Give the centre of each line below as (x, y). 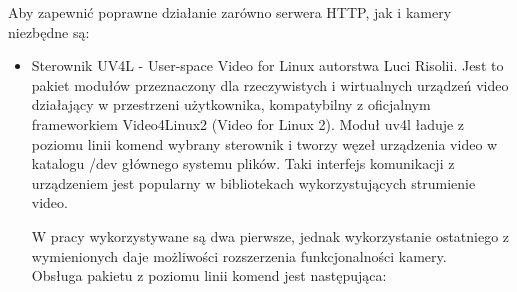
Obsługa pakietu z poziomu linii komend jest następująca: (209, 275)
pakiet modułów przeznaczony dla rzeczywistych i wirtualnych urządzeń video (270, 84)
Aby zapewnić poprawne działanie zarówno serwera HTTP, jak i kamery (230, 12)
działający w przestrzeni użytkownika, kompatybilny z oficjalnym (231, 104)
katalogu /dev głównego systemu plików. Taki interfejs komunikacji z (243, 163)
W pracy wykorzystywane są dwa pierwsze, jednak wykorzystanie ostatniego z (270, 235)
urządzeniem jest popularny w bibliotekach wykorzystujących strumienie (253, 182)
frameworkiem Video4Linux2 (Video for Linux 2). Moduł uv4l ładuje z (248, 123)
